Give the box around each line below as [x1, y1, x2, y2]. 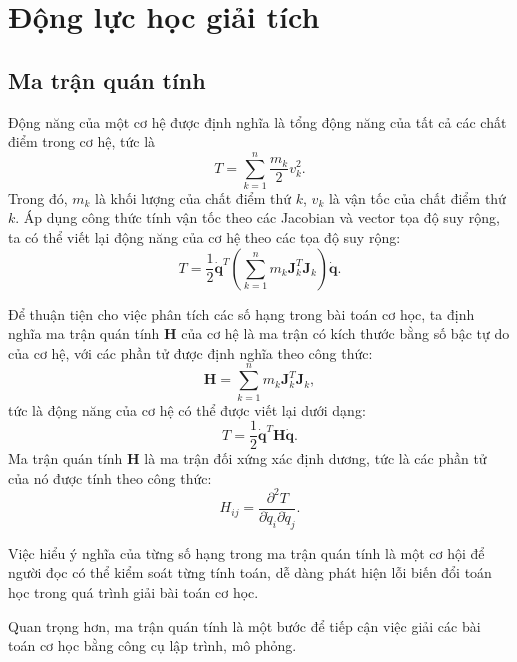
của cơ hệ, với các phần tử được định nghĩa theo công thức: [8, 342, 373, 363]
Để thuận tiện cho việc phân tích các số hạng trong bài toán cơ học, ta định [8, 303, 475, 324]
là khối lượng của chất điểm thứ [95, 187, 292, 208]
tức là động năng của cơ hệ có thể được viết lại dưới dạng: [8, 399, 366, 420]
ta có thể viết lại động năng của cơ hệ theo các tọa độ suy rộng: [8, 227, 401, 248]
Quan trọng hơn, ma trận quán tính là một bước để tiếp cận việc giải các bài [8, 615, 481, 636]
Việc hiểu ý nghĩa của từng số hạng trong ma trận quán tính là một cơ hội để [8, 542, 485, 563]
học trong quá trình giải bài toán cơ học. [8, 581, 259, 602]
